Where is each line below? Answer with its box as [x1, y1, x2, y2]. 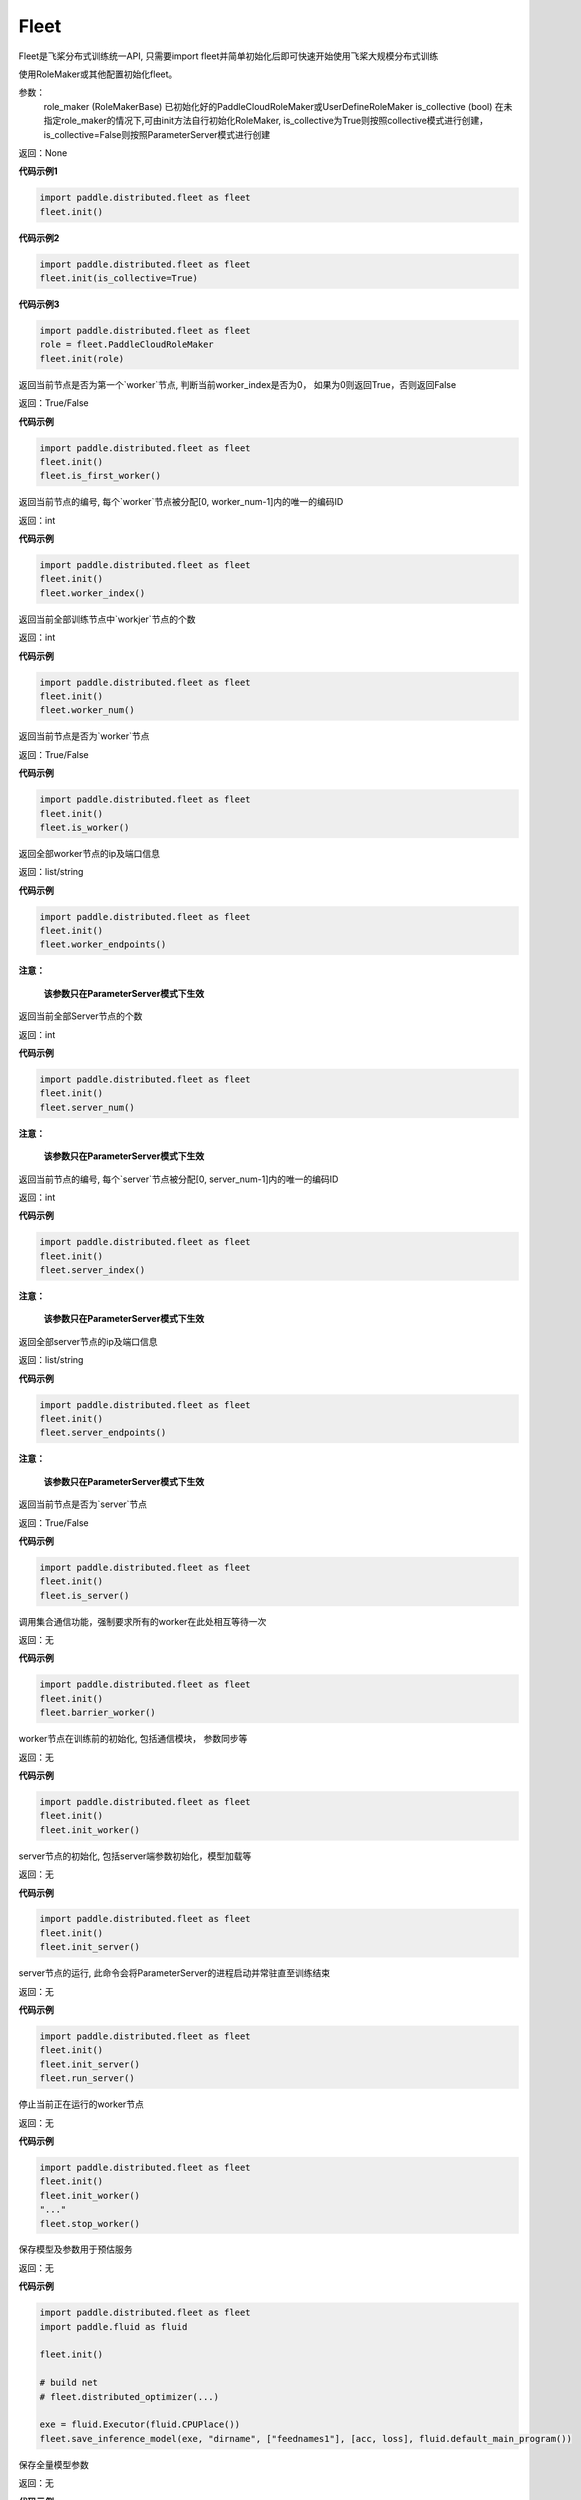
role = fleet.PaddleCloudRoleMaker [39, 339, 214, 350]
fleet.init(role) [39, 353, 125, 364]
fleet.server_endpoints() [39, 1427, 167, 1439]
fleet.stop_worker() [39, 2218, 140, 2229]
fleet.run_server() [39, 2073, 135, 2084]
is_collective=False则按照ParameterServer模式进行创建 [43, 128, 271, 140]
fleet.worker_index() [39, 587, 146, 599]
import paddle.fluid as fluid [39, 2321, 188, 2332]
